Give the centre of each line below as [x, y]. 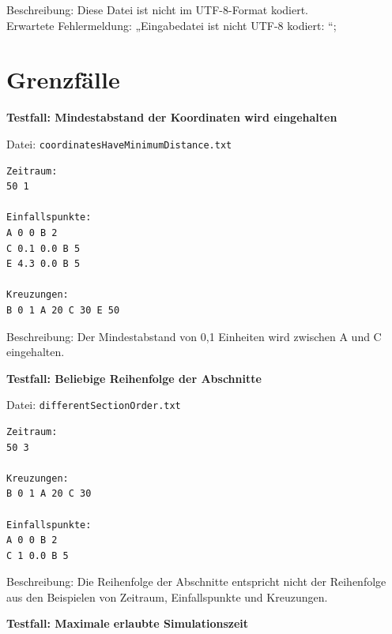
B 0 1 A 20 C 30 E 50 [63, 310]
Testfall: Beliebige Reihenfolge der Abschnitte [134, 378]
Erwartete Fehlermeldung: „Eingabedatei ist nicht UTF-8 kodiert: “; [171, 25]
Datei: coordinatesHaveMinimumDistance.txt [119, 143]
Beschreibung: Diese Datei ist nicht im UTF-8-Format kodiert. [158, 9]
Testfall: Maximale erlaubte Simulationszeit [128, 623]
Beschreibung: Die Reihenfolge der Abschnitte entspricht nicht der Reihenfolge [196, 581]
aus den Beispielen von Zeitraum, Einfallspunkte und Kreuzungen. [167, 596]
